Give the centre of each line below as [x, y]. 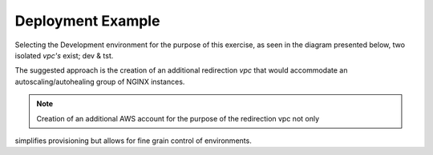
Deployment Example [87, 21]
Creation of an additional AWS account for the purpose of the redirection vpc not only [178, 118]
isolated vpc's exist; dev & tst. [64, 55]
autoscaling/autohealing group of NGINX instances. [100, 81]
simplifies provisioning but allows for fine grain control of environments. [133, 141]
